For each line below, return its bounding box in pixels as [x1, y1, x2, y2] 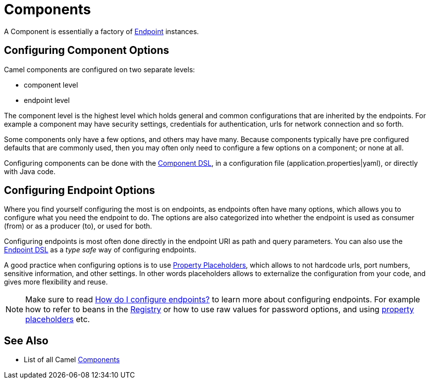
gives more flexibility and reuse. [4, 278, 108, 287]
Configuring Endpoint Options [4, 184, 155, 197]
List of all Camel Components [24, 355, 120, 364]
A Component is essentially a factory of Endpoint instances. [4, 27, 199, 36]
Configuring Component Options [4, 44, 169, 57]
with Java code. [4, 167, 56, 176]
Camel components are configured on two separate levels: [4, 65, 195, 74]
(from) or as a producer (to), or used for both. [4, 222, 152, 231]
